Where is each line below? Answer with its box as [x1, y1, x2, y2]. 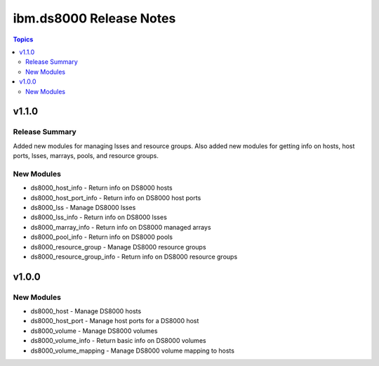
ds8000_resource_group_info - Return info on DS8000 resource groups [30, 252, 238, 261]
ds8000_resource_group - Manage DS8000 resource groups [30, 242, 206, 251]
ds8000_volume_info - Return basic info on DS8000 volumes [30, 336, 206, 345]
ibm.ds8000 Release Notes [13, 11, 176, 26]
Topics [13, 35, 34, 44]
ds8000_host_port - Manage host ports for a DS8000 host [30, 317, 199, 325]
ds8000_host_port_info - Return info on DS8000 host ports [30, 193, 201, 202]
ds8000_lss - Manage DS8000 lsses [30, 203, 136, 211]
